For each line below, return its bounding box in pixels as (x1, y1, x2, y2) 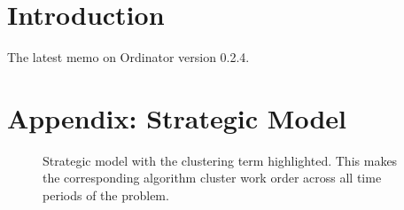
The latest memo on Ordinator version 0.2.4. (7, 48, 250, 66)
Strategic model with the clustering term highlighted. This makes (43, 151, 398, 169)
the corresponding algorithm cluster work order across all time (43, 168, 382, 187)
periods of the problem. (43, 186, 169, 205)
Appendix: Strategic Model (7, 99, 346, 136)
